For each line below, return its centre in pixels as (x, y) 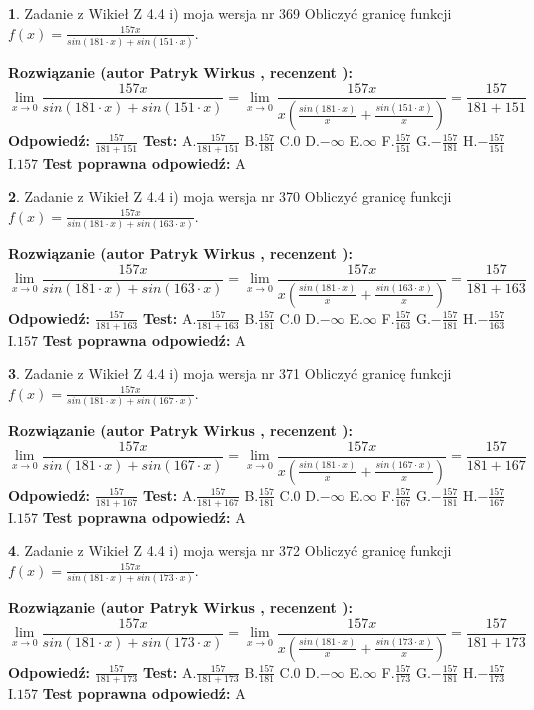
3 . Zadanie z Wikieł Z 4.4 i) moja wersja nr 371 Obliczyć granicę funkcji (230, 373)
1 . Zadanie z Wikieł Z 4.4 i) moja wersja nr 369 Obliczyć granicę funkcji (230, 13)
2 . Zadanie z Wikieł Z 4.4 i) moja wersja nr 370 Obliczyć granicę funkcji (230, 196)
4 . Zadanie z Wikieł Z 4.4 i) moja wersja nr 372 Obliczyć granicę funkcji (230, 550)
